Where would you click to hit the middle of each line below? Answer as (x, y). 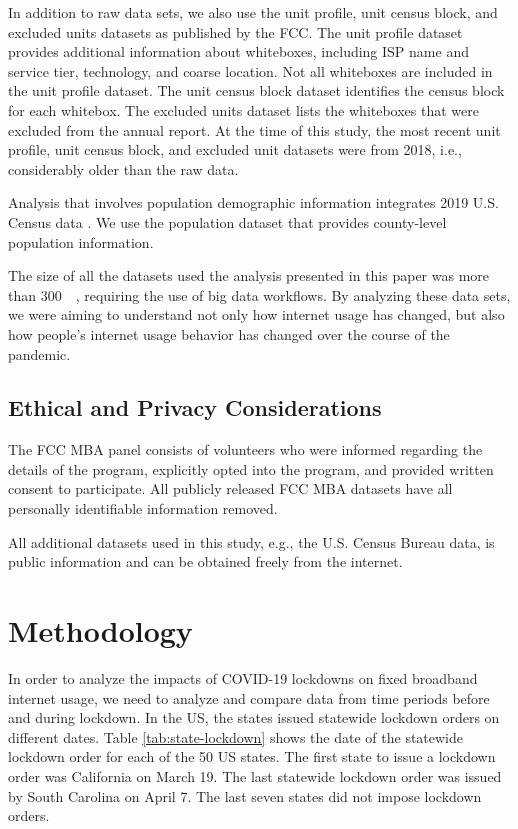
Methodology (100, 630)
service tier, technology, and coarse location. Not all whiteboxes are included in (250, 70)
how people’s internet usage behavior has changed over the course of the (229, 333)
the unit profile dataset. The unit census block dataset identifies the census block (256, 90)
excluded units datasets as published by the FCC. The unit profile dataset (235, 31)
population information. (81, 241)
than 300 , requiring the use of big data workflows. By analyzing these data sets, (259, 294)
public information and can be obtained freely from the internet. (205, 561)
